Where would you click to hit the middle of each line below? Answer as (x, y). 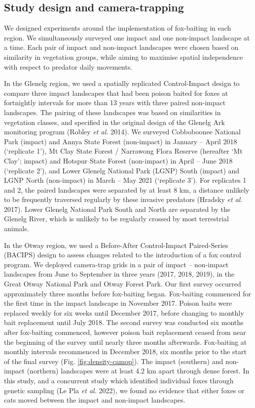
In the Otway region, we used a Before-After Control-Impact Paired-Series (116, 245)
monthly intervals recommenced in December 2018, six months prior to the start (125, 351)
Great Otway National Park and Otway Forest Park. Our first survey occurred (123, 284)
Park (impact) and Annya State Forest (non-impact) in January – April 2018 (121, 141)
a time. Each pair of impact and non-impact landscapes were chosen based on (121, 47)
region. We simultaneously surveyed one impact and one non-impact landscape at (127, 37)
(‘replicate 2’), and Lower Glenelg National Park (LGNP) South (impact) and (122, 170)
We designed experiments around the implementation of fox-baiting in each (118, 28)
